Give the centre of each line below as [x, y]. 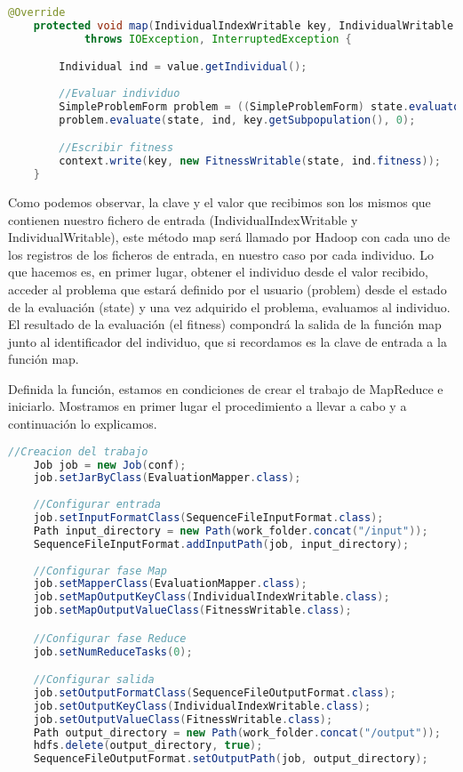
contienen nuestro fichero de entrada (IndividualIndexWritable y [183, 219]
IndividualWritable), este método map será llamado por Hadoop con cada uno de [229, 237]
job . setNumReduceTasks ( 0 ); [113, 651]
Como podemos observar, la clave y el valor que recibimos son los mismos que [220, 201]
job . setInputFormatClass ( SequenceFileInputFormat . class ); [208, 518]
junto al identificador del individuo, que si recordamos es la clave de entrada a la [228, 341]
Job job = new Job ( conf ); [110, 465]
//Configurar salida [94, 680]
